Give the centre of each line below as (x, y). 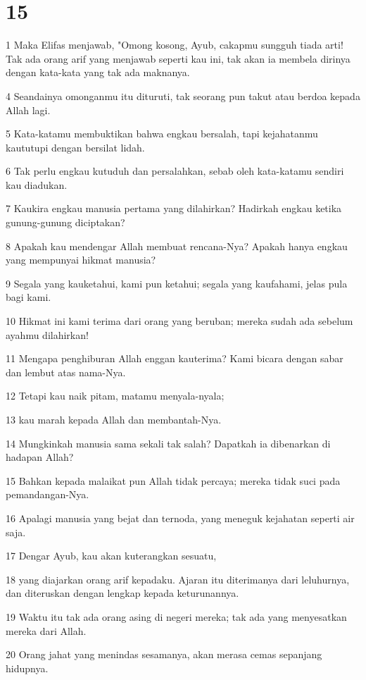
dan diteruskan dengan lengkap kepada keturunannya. (122, 593)
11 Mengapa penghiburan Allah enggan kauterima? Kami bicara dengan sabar (175, 358)
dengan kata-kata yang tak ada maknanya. (98, 72)
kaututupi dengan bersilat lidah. (75, 147)
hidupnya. (27, 668)
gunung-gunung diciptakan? (65, 222)
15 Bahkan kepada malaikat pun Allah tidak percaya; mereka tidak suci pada (173, 480)
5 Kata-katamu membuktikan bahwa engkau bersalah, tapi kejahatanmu (162, 134)
